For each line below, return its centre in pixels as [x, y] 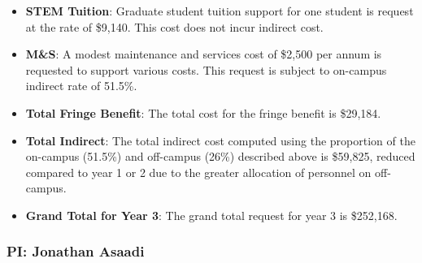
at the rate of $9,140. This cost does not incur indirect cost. [174, 26]
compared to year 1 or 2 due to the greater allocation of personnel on [198, 172]
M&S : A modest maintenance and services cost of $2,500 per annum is [204, 54]
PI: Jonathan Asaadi [76, 251]
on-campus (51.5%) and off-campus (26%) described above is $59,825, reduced [220, 156]
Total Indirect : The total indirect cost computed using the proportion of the [220, 140]
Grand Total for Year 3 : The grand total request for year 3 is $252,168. [211, 215]
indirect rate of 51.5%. [81, 86]
